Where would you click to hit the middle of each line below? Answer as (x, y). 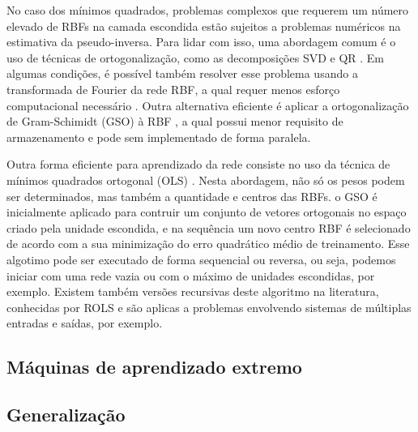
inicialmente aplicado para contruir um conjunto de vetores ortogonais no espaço (207, 212)
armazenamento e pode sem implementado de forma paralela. (159, 137)
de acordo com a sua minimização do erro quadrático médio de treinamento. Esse (208, 244)
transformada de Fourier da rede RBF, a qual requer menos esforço (173, 89)
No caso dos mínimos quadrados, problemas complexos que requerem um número (208, 10)
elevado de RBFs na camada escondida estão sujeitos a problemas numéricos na (204, 26)
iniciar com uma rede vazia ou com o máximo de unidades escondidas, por (191, 275)
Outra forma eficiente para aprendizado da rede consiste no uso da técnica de (198, 164)
